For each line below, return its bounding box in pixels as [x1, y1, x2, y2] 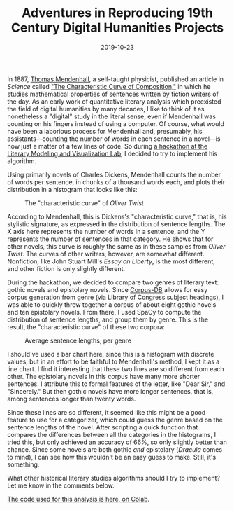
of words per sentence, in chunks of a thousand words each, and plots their [7, 177, 226, 186]
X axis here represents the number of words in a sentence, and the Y [7, 227, 205, 235]
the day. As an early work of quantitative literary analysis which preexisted [7, 97, 221, 106]
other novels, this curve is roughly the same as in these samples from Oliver [7, 242, 226, 250]
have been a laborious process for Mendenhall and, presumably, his [7, 127, 203, 135]
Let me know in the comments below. [7, 481, 115, 490]
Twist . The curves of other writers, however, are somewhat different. [7, 249, 205, 258]
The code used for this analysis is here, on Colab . [7, 495, 150, 503]
